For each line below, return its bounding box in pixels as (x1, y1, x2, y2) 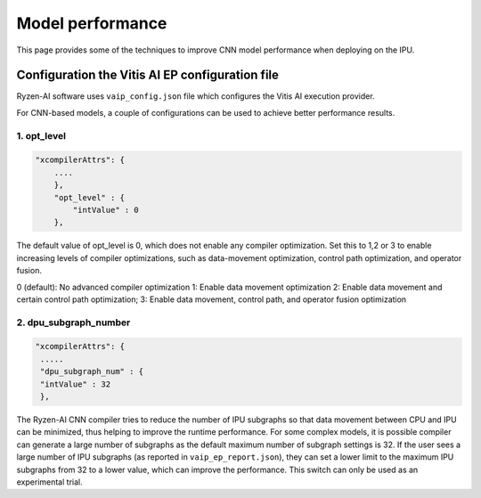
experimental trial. (16, 477, 84, 487)
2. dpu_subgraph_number (16, 316, 131, 329)
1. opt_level (16, 129, 67, 142)
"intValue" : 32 (40, 379, 111, 389)
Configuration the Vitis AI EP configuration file (16, 68, 280, 83)
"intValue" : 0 (72, 205, 140, 215)
